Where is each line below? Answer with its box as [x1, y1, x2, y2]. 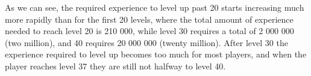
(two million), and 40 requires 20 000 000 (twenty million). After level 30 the [5, 36, 288, 48]
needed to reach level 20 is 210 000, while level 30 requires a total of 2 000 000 [5, 25, 294, 37]
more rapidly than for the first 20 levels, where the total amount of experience [5, 13, 294, 25]
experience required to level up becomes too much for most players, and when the [5, 48, 307, 60]
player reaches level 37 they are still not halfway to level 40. [5, 59, 226, 72]
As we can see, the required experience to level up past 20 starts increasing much [5, 1, 304, 13]
